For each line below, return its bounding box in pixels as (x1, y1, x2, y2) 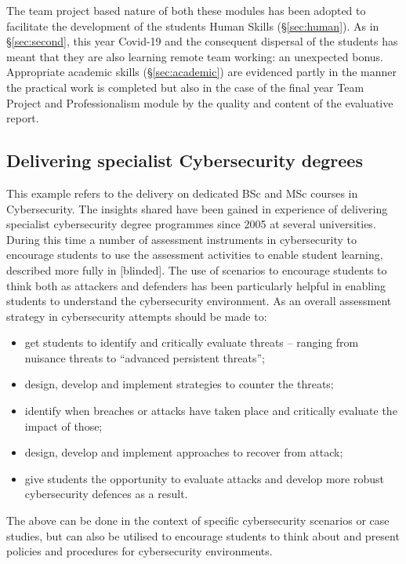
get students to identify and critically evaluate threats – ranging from (24, 334, 359, 351)
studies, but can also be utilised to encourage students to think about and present (6, 527, 400, 544)
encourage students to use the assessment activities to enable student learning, (6, 246, 383, 263)
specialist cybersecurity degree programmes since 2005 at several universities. (6, 216, 376, 232)
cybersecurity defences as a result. (24, 486, 188, 502)
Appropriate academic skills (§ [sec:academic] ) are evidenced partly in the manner (6, 64, 397, 80)
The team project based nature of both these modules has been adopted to (6, 2, 366, 18)
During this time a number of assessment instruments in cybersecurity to (6, 231, 357, 247)
